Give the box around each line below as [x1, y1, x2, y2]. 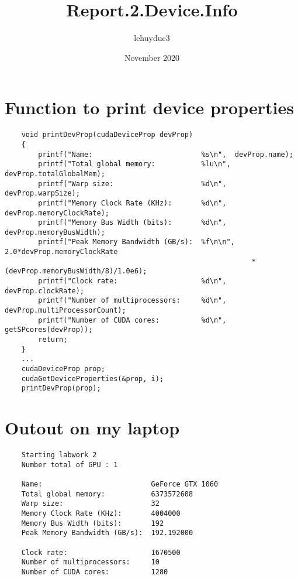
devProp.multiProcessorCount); [5, 306, 126, 315]
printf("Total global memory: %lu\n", [38, 160, 231, 169]
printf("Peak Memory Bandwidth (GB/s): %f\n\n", [38, 238, 235, 246]
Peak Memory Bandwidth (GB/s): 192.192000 [21, 529, 193, 537]
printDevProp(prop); [21, 384, 101, 393]
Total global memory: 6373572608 [21, 489, 193, 498]
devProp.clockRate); [5, 286, 85, 295]
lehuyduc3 [134, 32, 170, 44]
